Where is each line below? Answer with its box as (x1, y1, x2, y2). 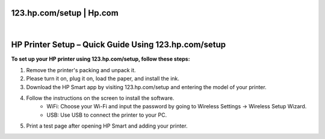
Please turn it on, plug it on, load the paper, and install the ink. (26, 75, 180, 82)
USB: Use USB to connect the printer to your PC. (46, 111, 167, 119)
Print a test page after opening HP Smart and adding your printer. (26, 122, 188, 129)
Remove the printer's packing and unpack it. (26, 66, 136, 73)
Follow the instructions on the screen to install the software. (26, 94, 175, 102)
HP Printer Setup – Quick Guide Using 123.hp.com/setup (11, 40, 226, 50)
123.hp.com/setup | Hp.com (11, 8, 119, 18)
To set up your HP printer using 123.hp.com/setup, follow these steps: (11, 55, 190, 63)
